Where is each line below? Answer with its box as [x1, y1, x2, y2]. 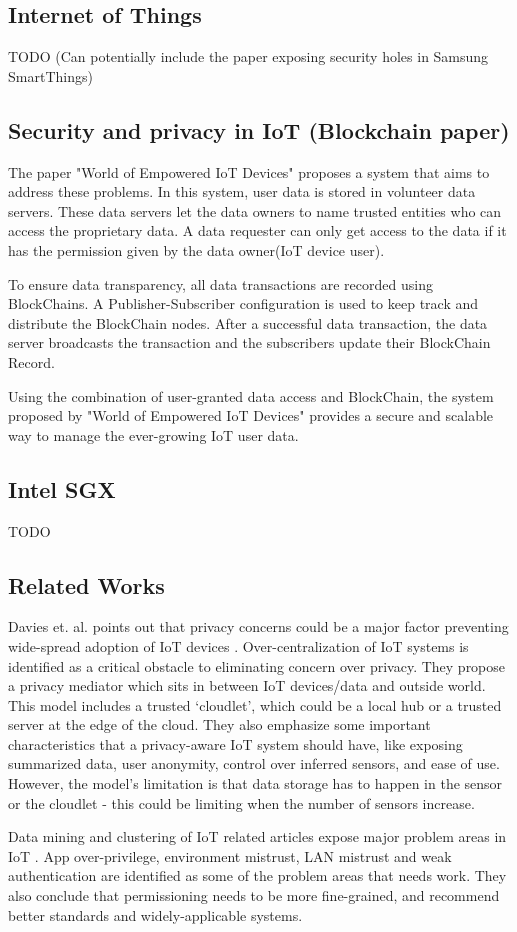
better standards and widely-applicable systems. [8, 904, 303, 925]
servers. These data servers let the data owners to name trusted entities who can [8, 200, 502, 221]
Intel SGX [8, 473, 116, 504]
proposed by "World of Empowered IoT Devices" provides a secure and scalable [8, 405, 494, 426]
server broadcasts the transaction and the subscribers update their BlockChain [8, 332, 491, 353]
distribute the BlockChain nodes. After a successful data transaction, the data [8, 312, 488, 333]
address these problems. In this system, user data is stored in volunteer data [8, 181, 476, 202]
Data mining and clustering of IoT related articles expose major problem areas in [8, 826, 507, 847]
